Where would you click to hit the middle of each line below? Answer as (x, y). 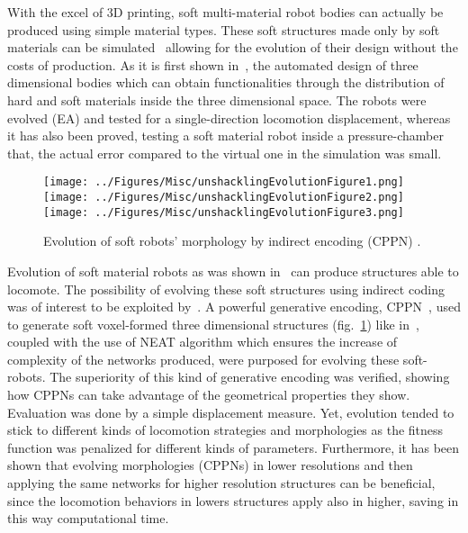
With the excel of (55, 12)
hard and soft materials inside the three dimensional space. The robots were (217, 99)
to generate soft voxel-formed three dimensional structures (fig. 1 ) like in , (213, 324)
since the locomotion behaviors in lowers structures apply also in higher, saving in (233, 500)
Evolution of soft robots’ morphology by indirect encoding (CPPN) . (232, 241)
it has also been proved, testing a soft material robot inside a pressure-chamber (225, 136)
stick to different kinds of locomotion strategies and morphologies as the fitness (225, 430)
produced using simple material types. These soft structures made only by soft (224, 29)
